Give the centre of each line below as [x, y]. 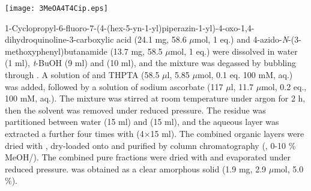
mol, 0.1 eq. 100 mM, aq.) [245, 75]
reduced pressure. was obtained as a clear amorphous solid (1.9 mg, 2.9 [136, 168]
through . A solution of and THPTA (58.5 [82, 75]
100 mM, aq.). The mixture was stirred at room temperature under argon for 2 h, [155, 98]
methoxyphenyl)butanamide [56, 51]
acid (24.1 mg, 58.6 [152, 39]
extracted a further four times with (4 [74, 133]
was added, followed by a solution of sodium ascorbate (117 [114, 86]
